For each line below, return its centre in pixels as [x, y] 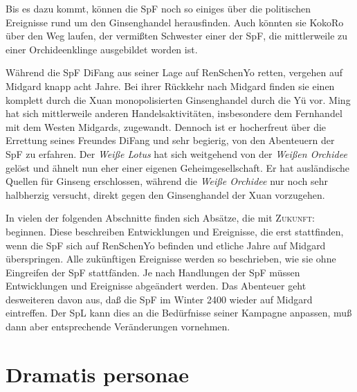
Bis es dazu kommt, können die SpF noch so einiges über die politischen [158, 8]
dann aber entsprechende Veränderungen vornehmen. [118, 327]
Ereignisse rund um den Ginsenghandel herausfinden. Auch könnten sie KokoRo [175, 22]
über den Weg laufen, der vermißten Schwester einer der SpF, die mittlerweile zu [177, 36]
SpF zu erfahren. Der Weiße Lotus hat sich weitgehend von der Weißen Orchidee [176, 153]
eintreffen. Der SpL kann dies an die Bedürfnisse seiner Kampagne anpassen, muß [179, 313]
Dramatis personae [97, 374]
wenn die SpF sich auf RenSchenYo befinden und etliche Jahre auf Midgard [166, 245]
